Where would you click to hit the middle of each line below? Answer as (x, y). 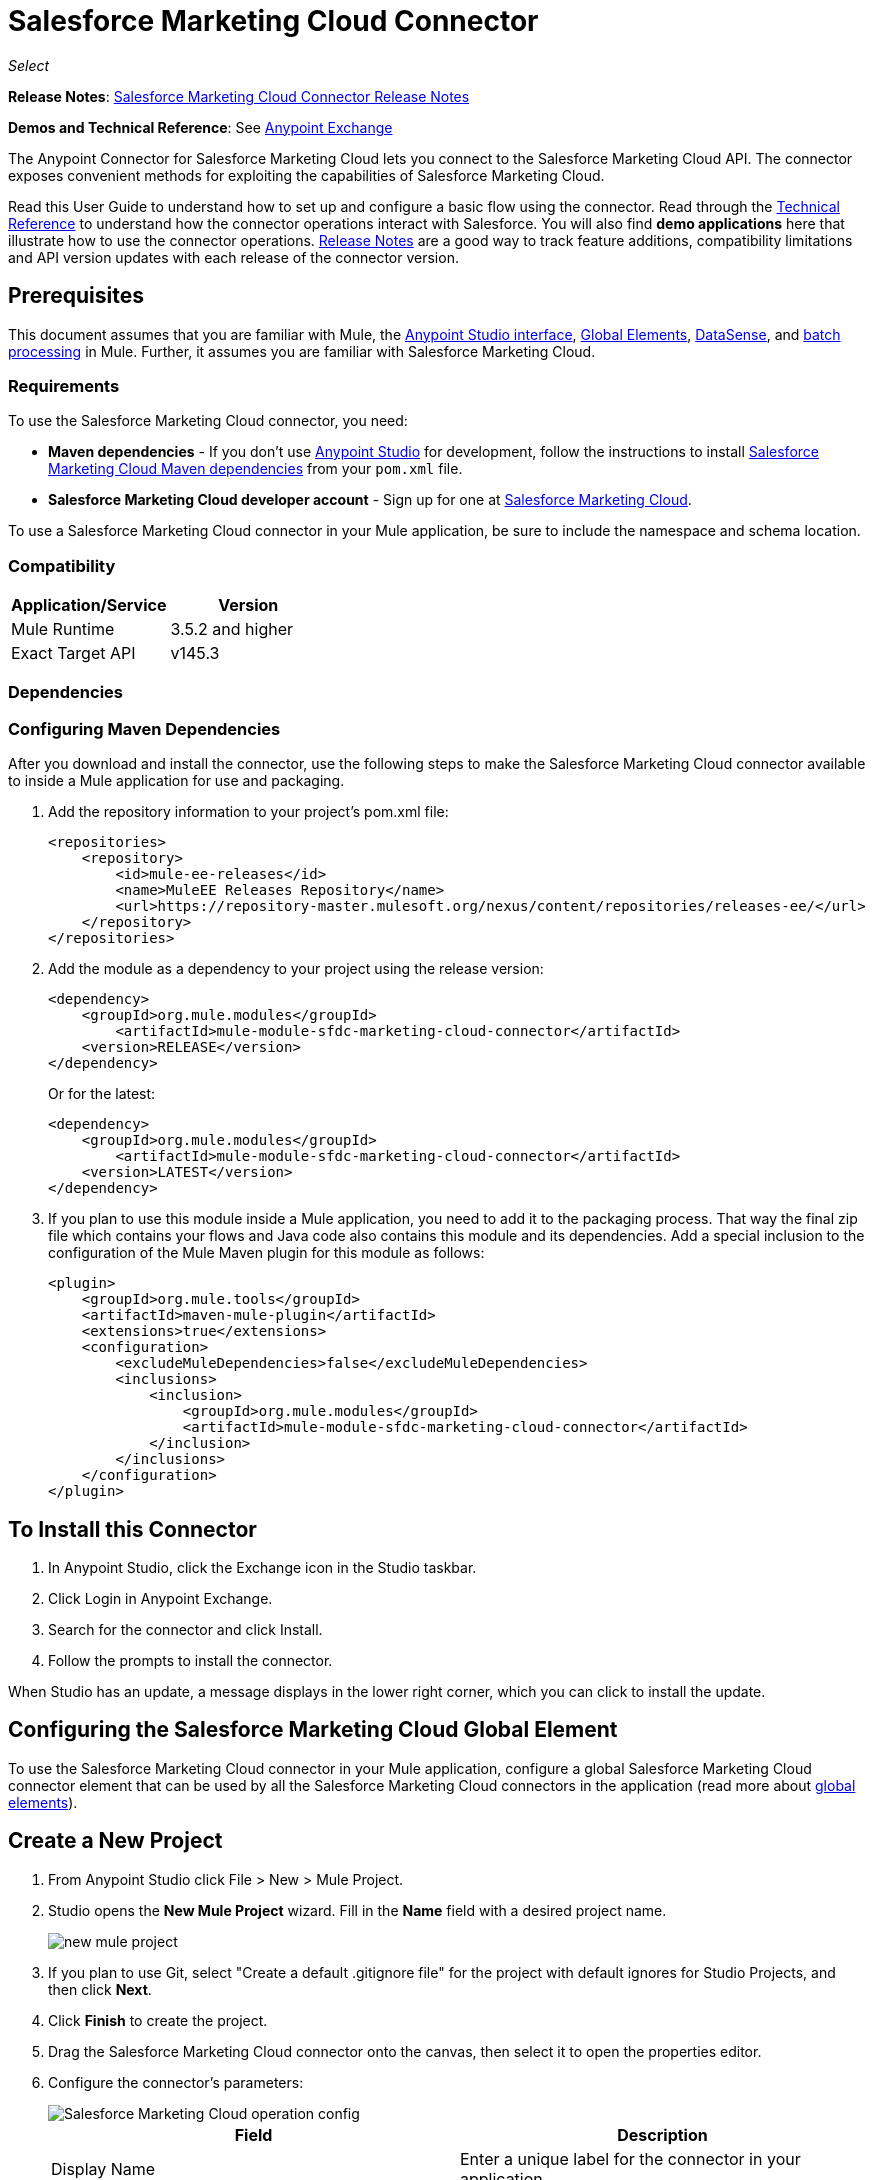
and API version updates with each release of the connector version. (233, 257)
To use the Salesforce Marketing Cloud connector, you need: (208, 421)
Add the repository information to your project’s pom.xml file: (248, 812)
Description (662, 2134)
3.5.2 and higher (232, 629)
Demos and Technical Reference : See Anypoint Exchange (200, 127)
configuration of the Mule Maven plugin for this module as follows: (266, 1253)
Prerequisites (76, 296)
